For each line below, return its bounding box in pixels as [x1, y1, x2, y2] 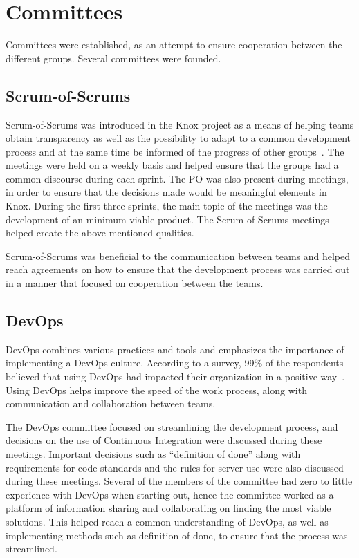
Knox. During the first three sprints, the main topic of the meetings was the [6, 198, 328, 213]
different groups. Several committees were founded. [6, 50, 221, 65]
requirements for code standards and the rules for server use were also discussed [6, 460, 344, 474]
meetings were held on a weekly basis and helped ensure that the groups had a [6, 158, 339, 172]
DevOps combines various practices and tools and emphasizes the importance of [6, 342, 344, 356]
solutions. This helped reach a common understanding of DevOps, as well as [6, 514, 329, 528]
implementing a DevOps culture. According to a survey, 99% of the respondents [6, 355, 344, 370]
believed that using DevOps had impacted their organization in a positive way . [6, 369, 345, 384]
